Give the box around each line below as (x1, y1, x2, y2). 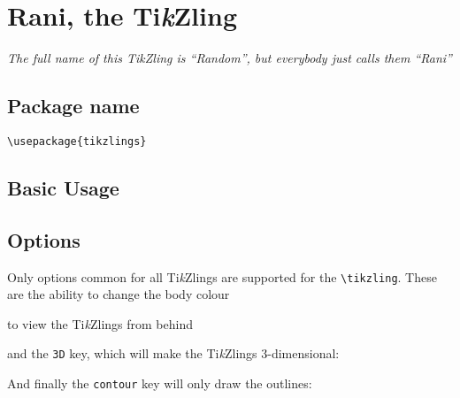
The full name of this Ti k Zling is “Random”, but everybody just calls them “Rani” (7, 49, 452, 67)
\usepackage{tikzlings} (7, 134, 147, 148)
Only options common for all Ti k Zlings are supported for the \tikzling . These (7, 267, 437, 286)
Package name (7, 92, 140, 119)
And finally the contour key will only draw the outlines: (7, 374, 312, 393)
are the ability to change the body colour (7, 285, 230, 303)
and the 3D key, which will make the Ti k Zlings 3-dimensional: (7, 344, 340, 363)
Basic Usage (7, 173, 119, 201)
